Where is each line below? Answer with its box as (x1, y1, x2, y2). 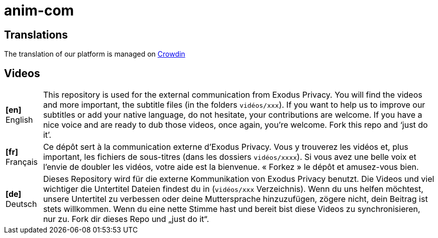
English (6, 115, 33, 125)
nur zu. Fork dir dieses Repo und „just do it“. (43, 214, 209, 224)
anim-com (4, 2, 74, 19)
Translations (4, 28, 68, 41)
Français (6, 157, 38, 167)
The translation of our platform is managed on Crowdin (4, 50, 185, 59)
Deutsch (6, 199, 37, 209)
